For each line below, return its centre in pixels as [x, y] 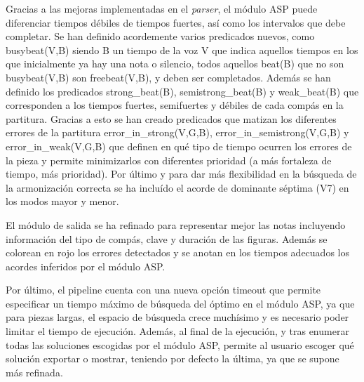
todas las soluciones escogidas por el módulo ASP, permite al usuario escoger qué [180, 344]
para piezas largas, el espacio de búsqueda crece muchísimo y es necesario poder [177, 317]
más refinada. [34, 372]
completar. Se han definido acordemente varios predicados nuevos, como [160, 36]
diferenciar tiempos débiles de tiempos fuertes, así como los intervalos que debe [176, 22]
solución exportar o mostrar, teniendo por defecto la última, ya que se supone [173, 358]
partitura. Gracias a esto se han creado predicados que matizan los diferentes [171, 118]
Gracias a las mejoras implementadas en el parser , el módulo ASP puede [162, 8]
